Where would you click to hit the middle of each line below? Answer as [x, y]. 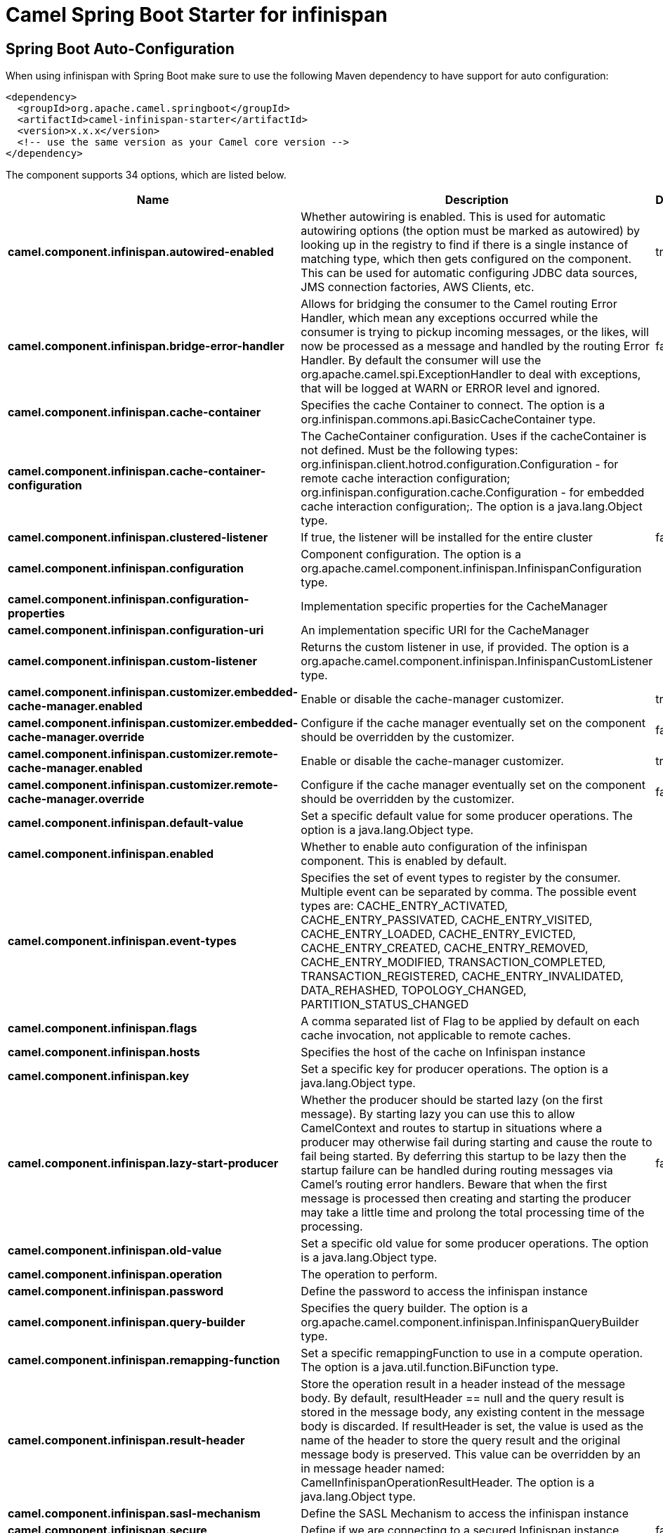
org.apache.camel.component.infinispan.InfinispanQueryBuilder [470, 1322]
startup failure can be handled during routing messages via [457, 1170]
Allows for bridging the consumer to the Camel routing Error [459, 304]
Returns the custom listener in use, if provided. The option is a [465, 647]
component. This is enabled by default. [404, 861]
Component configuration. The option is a [411, 554]
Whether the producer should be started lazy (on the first [452, 1100]
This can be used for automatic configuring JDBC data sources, [469, 273]
